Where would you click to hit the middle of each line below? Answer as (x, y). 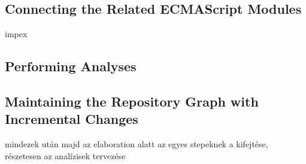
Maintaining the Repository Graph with (132, 101)
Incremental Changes (72, 119)
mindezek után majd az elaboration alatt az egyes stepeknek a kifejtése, (137, 144)
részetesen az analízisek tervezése (65, 155)
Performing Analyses (71, 66)
